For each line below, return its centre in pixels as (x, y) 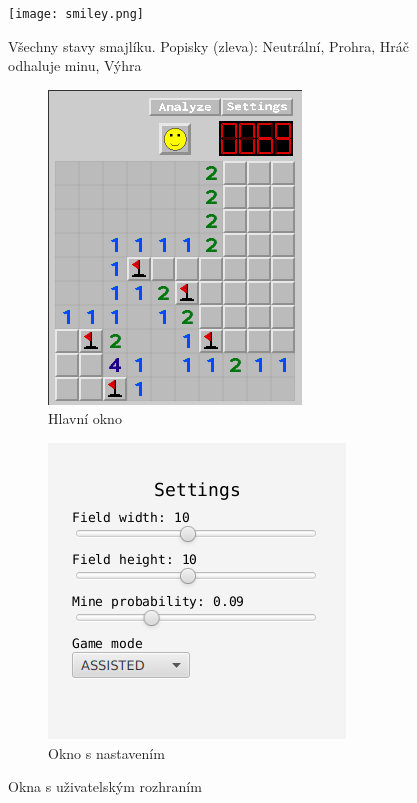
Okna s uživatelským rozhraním (105, 786)
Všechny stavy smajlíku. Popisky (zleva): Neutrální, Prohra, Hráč (209, 45)
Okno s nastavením (106, 752)
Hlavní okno (85, 418)
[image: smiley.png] (76, 14)
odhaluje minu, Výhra (75, 65)
